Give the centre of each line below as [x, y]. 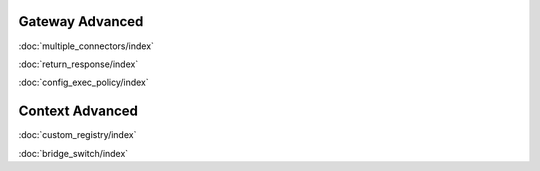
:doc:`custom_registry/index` [77, 135]
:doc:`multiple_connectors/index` [86, 46]
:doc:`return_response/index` [78, 64]
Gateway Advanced [81, 21]
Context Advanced [78, 111]
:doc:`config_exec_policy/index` [83, 82]
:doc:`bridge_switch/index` [73, 153]
